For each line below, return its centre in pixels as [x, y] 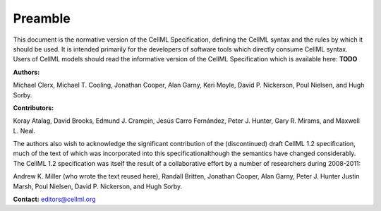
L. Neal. [24, 131]
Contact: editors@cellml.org [54, 199]
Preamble [42, 18]
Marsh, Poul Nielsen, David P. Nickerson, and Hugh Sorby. [98, 186]
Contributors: [34, 108]
